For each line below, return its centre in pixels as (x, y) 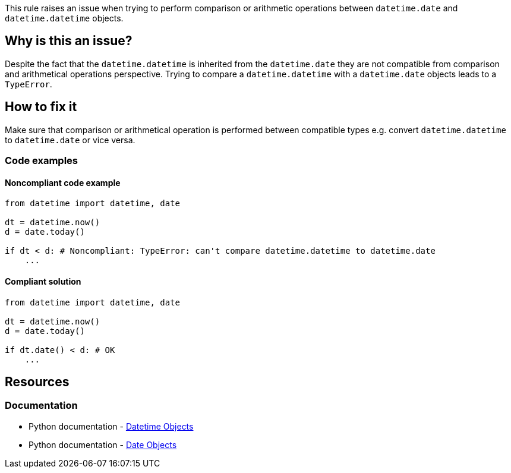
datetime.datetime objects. (64, 18)
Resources (37, 381)
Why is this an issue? (69, 41)
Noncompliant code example (63, 182)
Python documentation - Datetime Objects (111, 426)
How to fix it (41, 107)
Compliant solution (43, 281)
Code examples (42, 161)
